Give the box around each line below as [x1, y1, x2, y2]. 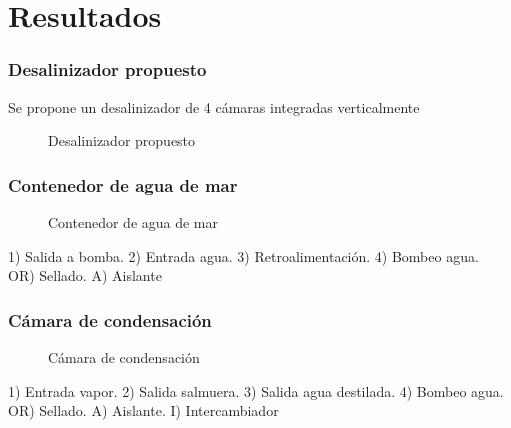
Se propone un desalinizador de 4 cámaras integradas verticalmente [8, 96, 420, 117]
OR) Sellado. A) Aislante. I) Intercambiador [8, 400, 279, 421]
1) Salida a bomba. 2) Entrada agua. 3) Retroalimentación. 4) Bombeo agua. [8, 245, 479, 266]
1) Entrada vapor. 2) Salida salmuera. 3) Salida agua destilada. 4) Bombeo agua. [8, 380, 504, 401]
